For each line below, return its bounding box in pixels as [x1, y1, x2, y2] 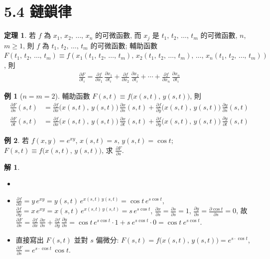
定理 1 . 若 [4, 30, 36, 40]
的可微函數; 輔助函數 [90, 40, 157, 50]
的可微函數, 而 [95, 30, 141, 40]
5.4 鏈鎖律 [4, 1, 72, 21]
